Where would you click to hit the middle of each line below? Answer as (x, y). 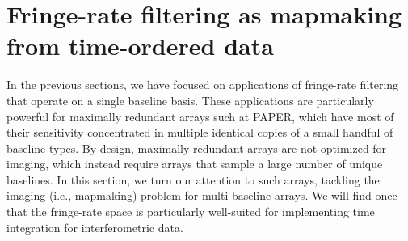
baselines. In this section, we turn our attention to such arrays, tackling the (193, 179)
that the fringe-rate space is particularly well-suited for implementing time (191, 211)
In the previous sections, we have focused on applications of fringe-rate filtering (203, 85)
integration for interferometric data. (95, 227)
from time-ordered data (140, 46)
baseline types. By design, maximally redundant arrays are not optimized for (197, 148)
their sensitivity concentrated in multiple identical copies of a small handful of (200, 132)
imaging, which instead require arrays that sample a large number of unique (195, 164)
